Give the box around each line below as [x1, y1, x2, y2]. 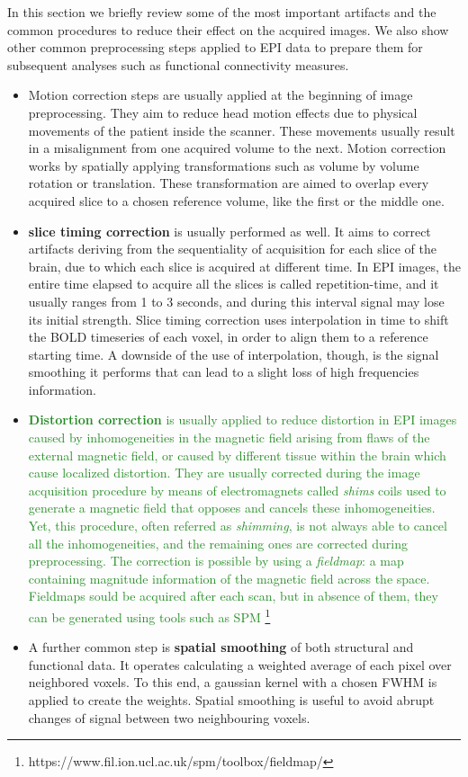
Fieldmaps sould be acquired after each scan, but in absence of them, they [28, 586, 438, 605]
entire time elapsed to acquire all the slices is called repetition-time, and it [28, 274, 439, 293]
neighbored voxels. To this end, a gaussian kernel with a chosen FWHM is [28, 673, 437, 692]
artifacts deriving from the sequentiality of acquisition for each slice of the [28, 239, 436, 258]
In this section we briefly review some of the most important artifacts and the [7, 3, 436, 21]
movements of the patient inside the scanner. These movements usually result [28, 121, 455, 139]
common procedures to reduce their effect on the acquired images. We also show [7, 20, 449, 39]
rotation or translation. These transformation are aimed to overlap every [28, 174, 429, 192]
